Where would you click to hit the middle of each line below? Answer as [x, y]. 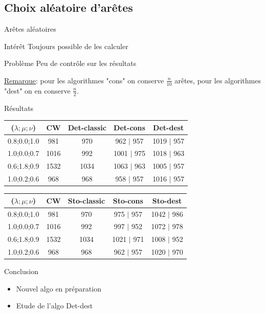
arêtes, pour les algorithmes [218, 80]
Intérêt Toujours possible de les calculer [66, 46]
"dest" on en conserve [37, 90]
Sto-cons [128, 200]
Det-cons [129, 127]
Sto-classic [86, 200]
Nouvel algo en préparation [59, 288]
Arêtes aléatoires [30, 29]
